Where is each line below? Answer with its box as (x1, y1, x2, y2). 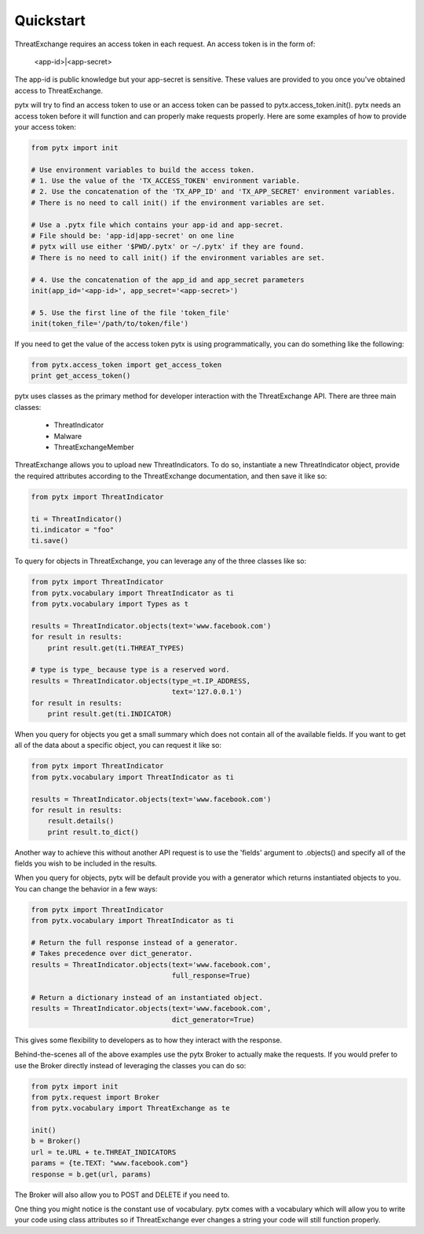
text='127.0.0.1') (171, 687, 243, 697)
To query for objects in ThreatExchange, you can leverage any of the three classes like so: (14, 556, 307, 566)
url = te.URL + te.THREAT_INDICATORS (31, 1148, 177, 1156)
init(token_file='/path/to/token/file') (31, 319, 188, 328)
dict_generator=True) (171, 1015, 255, 1024)
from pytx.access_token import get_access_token (31, 361, 222, 369)
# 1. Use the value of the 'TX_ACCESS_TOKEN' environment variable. (31, 177, 301, 185)
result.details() (47, 817, 115, 826)
